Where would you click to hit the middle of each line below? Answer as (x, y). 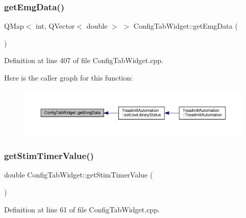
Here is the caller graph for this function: (69, 77)
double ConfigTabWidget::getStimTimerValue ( (79, 175)
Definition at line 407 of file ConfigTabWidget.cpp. (84, 60)
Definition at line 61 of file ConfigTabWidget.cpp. (82, 209)
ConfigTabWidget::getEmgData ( (186, 26)
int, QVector (55, 26)
